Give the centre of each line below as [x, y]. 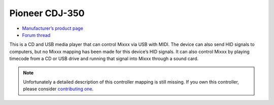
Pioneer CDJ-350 [47, 13]
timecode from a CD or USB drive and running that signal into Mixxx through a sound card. [104, 59]
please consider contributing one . [58, 89]
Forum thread [36, 35]
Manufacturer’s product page [53, 28]
